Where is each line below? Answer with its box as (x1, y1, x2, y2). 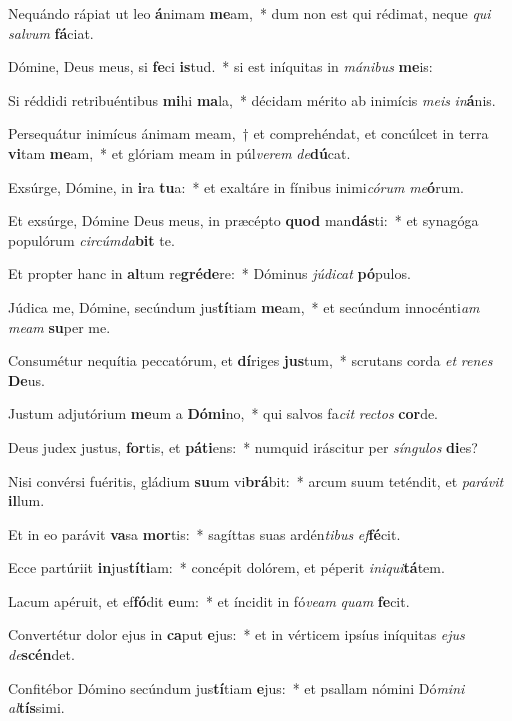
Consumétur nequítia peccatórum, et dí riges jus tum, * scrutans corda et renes (8, 350, 493, 371)
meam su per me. (8, 316, 111, 337)
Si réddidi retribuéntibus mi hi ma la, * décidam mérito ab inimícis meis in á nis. (8, 89, 496, 110)
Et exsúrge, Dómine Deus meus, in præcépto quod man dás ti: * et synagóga (8, 210, 479, 231)
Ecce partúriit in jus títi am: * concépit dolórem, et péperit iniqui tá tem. (8, 557, 445, 578)
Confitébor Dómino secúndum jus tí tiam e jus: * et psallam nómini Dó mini (8, 677, 465, 698)
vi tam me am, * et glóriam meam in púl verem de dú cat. (8, 142, 351, 163)
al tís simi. (8, 697, 65, 718)
